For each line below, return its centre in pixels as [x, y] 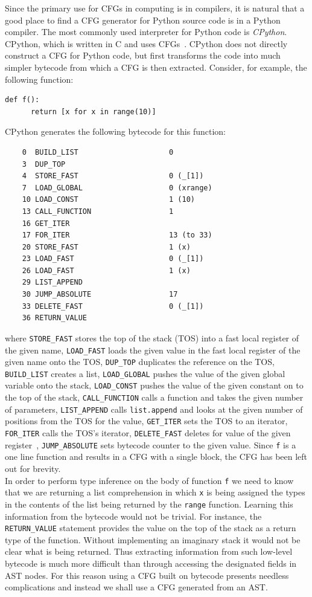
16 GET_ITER [46, 223]
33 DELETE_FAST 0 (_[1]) [113, 306]
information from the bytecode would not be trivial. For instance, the [133, 516]
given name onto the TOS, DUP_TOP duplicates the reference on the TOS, [140, 362]
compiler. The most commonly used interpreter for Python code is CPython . [146, 32]
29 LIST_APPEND [52, 282]
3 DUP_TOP [44, 164]
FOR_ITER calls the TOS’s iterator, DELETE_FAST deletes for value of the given [148, 433]
